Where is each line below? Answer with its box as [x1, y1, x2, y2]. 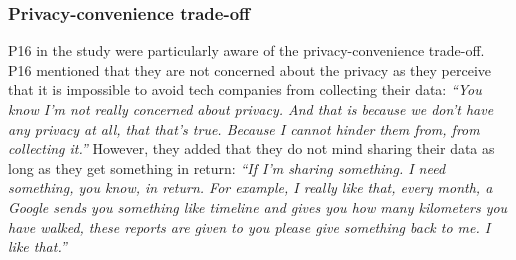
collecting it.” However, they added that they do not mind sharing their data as [8, 138, 495, 159]
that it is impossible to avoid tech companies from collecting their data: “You [8, 79, 482, 100]
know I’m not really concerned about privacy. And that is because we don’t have [8, 99, 494, 119]
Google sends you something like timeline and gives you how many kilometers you [8, 196, 508, 217]
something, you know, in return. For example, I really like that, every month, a [8, 177, 493, 198]
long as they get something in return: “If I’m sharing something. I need [8, 157, 446, 178]
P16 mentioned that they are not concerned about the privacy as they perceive [8, 59, 492, 80]
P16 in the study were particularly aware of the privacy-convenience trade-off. [8, 40, 485, 61]
